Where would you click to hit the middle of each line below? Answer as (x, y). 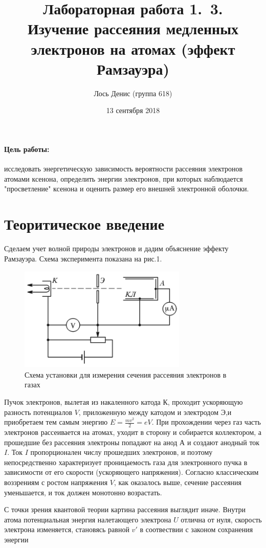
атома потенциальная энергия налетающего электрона (88, 519)
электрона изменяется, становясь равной (67, 529)
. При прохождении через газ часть (206, 422)
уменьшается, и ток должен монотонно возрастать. (83, 492)
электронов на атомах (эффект (133, 48)
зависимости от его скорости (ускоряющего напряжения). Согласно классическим (131, 472)
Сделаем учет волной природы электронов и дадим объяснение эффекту (116, 248)
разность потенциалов (38, 412)
